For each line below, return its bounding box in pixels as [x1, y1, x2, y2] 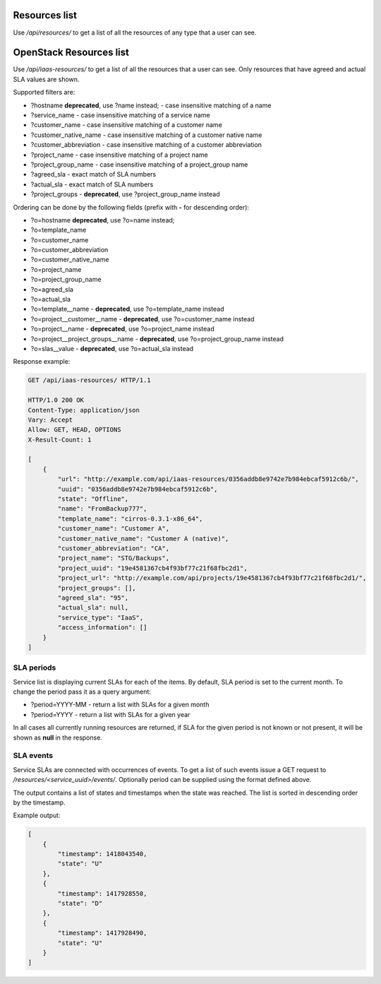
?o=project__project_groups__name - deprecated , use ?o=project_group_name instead [30, 334, 284, 343]
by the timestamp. [13, 798, 66, 807]
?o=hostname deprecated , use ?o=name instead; [30, 215, 175, 224]
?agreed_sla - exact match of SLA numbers [30, 170, 157, 179]
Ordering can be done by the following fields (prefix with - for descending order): [13, 203, 250, 211]
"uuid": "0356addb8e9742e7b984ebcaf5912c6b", [57, 485, 218, 493]
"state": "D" [57, 899, 103, 907]
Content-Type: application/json [28, 406, 140, 414]
